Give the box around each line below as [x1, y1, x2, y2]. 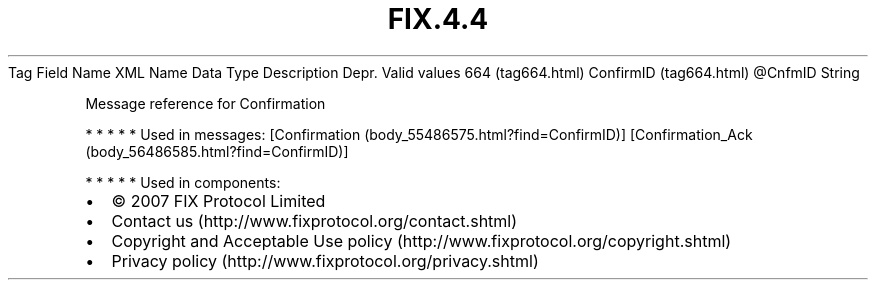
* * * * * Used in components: [85, 173, 281, 191]
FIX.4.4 [387, 2, 489, 36]
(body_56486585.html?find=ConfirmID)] [85, 142, 349, 160]
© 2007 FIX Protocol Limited [111, 190, 326, 211]
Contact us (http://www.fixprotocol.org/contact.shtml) [111, 210, 518, 231]
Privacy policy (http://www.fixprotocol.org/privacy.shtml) [111, 250, 539, 271]
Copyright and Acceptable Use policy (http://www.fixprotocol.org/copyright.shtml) [111, 230, 732, 251]
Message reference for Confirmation [85, 94, 326, 112]
